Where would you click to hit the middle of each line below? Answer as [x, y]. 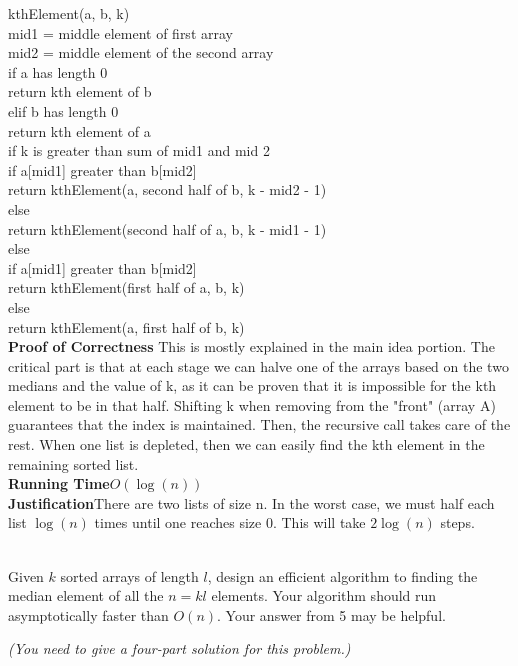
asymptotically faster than [88, 614]
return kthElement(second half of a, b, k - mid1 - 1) [167, 228]
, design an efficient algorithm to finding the [342, 575]
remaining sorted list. [73, 463]
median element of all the [86, 595]
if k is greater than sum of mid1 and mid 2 [139, 150]
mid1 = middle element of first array [120, 32]
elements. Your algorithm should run [324, 595]
